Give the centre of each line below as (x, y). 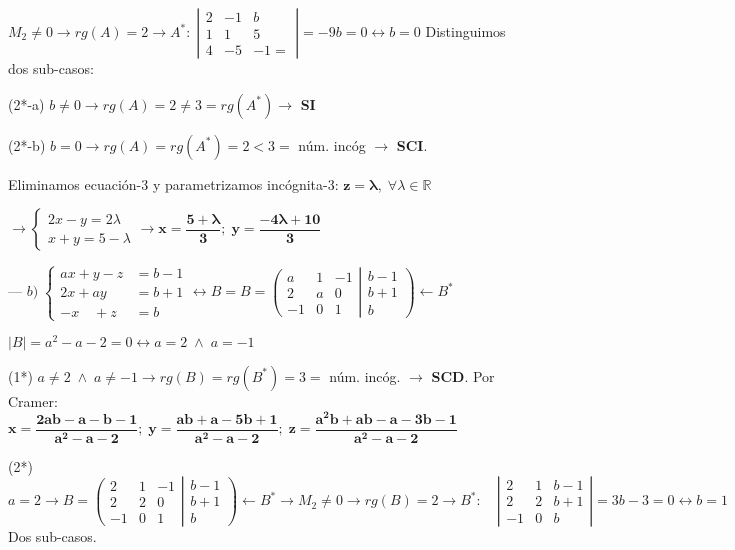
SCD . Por (463, 375)
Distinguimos (465, 31)
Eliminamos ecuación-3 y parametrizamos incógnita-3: (173, 183)
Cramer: (33, 400)
